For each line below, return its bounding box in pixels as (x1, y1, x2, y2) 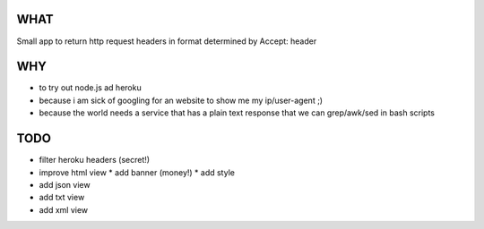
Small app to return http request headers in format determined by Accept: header (16, 36, 317, 47)
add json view (39, 179, 91, 190)
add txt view (39, 192, 85, 203)
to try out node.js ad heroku (39, 82, 143, 93)
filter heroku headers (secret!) (39, 155, 151, 165)
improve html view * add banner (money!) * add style (39, 166, 235, 178)
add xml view (39, 204, 89, 215)
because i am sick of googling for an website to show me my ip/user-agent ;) (39, 95, 323, 106)
